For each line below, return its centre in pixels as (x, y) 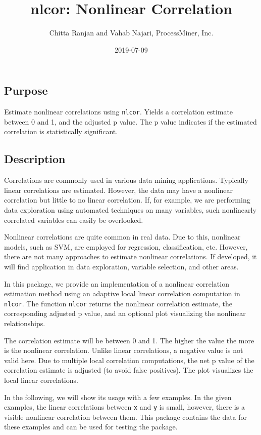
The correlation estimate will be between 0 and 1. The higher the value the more (129, 340)
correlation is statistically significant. (61, 131)
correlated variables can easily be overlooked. (74, 220)
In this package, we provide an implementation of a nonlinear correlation (117, 283)
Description (35, 159)
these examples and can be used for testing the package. (91, 427)
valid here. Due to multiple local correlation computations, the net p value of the (129, 360)
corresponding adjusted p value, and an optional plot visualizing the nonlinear (125, 313)
